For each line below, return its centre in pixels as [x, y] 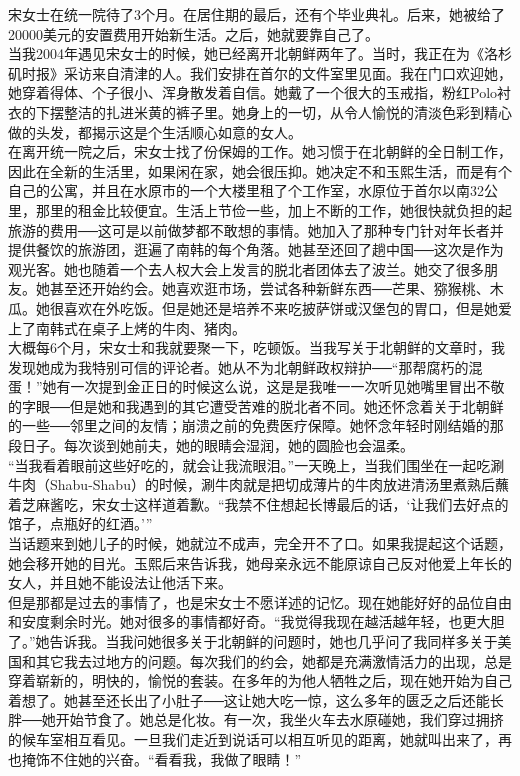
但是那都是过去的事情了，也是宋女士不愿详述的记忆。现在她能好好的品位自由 [260, 601]
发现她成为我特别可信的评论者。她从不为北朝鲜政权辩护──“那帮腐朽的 [238, 366]
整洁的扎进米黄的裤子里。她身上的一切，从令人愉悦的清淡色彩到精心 [287, 111]
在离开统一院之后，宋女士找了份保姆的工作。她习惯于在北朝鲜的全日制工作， [260, 151]
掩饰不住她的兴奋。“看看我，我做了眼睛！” [161, 758]
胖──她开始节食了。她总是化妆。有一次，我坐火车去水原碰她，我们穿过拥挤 [256, 719]
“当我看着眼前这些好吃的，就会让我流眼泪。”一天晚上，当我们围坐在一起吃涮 [256, 464]
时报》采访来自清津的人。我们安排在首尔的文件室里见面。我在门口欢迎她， [266, 72]
